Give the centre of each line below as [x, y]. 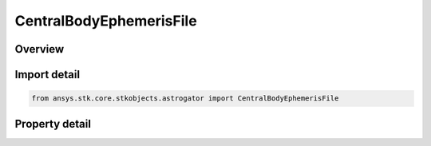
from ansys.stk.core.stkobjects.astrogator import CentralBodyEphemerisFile [185, 99]
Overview [40, 49]
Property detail [53, 124]
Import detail [47, 75]
